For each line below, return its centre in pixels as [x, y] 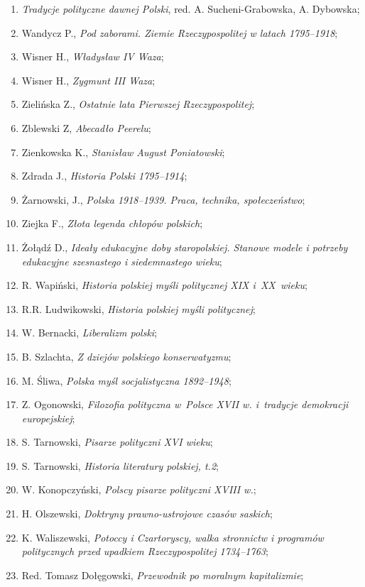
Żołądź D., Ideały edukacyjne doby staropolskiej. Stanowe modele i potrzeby [185, 247]
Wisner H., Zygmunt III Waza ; [88, 80]
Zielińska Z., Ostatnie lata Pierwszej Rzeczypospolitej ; [138, 104]
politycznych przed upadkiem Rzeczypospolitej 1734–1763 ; [145, 551]
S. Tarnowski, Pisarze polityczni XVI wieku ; [117, 442]
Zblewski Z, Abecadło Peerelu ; [86, 127]
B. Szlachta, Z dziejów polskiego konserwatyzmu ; [126, 356]
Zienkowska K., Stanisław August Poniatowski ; [123, 152]
